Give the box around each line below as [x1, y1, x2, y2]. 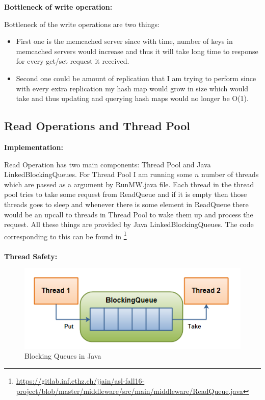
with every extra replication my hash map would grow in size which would [16, 83, 249, 93]
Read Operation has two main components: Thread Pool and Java [4, 159, 211, 169]
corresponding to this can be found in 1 [4, 229, 127, 241]
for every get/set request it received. [16, 56, 129, 66]
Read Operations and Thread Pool [4, 118, 190, 134]
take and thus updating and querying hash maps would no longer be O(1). [16, 93, 249, 104]
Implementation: [4, 141, 63, 152]
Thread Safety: [4, 251, 58, 261]
